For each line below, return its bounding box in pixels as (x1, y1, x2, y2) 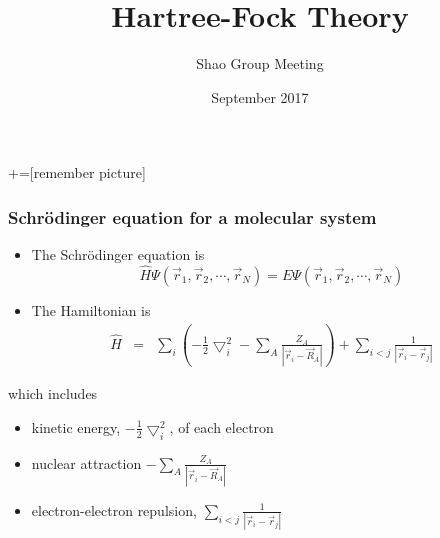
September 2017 (211, 86, 309, 107)
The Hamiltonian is (31, 299, 151, 320)
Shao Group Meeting (196, 53, 324, 74)
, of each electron (169, 416, 274, 437)
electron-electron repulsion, (31, 499, 197, 520)
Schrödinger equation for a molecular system (8, 204, 377, 229)
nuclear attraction (31, 452, 142, 473)
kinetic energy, (31, 416, 121, 437)
